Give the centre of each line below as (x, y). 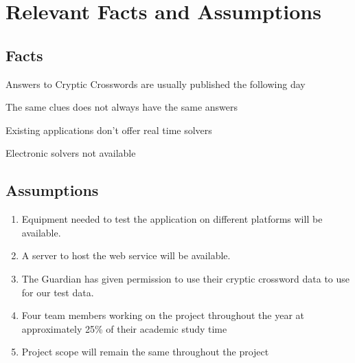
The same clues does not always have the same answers (122, 107)
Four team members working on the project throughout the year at (163, 315)
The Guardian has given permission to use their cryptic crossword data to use (186, 278)
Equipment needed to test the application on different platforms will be (172, 219)
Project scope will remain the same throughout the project (145, 352)
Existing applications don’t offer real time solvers (109, 130)
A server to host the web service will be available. (126, 255)
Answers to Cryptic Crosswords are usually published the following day (156, 84)
